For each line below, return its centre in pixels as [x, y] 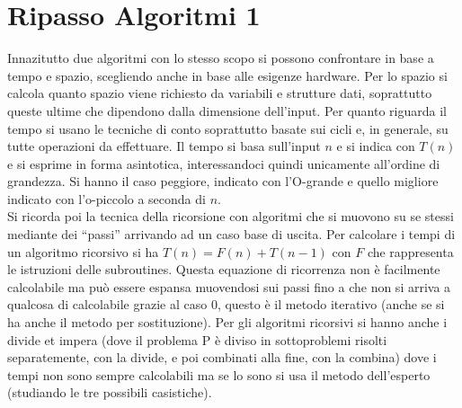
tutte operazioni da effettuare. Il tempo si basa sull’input [164, 146]
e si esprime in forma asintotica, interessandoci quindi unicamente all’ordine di [224, 163]
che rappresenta [410, 251]
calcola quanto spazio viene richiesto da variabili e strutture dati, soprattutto [220, 93]
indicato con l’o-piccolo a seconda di [107, 198]
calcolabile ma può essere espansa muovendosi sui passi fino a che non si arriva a [229, 286]
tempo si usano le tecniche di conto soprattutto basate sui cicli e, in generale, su [228, 128]
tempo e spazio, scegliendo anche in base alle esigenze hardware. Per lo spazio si [227, 75]
